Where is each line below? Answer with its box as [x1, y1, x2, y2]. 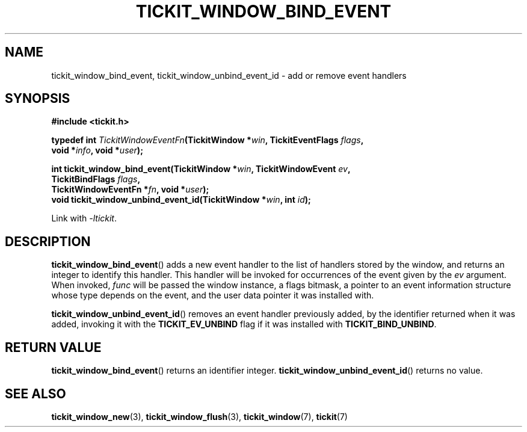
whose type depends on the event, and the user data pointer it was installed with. [51, 290, 374, 301]
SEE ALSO [5, 386, 66, 401]
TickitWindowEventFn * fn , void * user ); [51, 184, 209, 195]
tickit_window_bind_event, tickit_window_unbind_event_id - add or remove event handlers [51, 70, 407, 81]
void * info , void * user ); [51, 145, 143, 156]
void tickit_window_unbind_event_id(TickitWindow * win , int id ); [51, 194, 311, 205]
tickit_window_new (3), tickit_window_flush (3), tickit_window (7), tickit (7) [51, 411, 348, 422]
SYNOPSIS [5, 91, 70, 106]
